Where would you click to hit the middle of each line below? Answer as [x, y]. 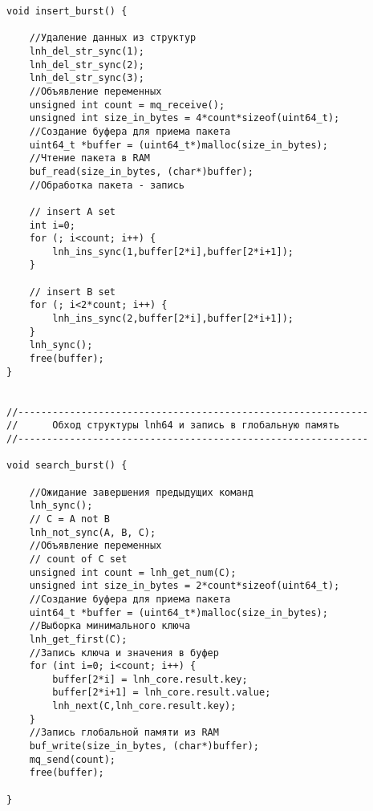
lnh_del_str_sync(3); [87, 78]
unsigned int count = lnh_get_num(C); [133, 572]
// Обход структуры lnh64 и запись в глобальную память [173, 426]
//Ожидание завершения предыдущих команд [141, 492]
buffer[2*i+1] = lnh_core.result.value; [162, 693]
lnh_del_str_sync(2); [87, 65]
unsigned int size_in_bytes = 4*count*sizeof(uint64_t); [184, 118]
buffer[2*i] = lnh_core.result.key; [150, 679]
